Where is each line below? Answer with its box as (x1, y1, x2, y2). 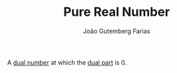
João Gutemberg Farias (83, 27, 151, 35)
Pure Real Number (63, 4, 170, 20)
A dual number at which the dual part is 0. (7, 58, 127, 66)
